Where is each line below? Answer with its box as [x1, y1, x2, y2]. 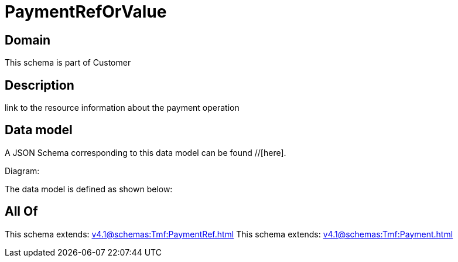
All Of [5, 204, 38, 219]
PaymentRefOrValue [5, 2, 167, 22]
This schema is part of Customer [5, 57, 131, 68]
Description [5, 77, 74, 93]
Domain [5, 32, 51, 47]
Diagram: [5, 165, 40, 176]
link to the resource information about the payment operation [5, 103, 240, 113]
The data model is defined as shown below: [5, 183, 173, 194]
